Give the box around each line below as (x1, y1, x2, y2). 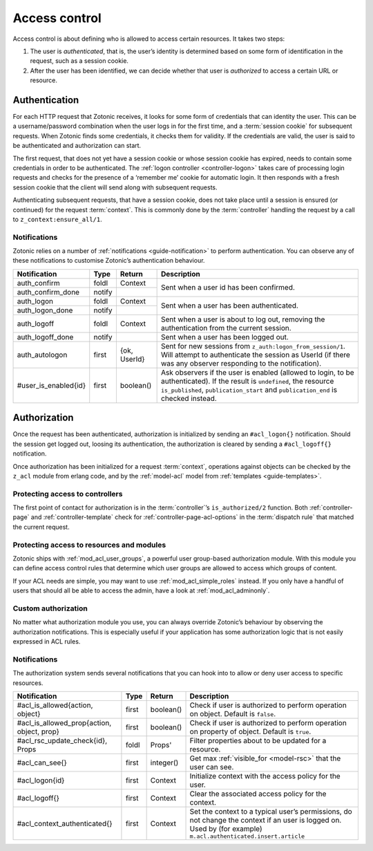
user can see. (189, 763, 234, 771)
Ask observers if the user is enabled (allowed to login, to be (161, 367, 355, 377)
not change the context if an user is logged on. (189, 816, 342, 825)
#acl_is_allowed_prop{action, (17, 718, 112, 727)
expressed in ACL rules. (12, 637, 81, 646)
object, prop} (17, 727, 60, 736)
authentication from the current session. (161, 323, 291, 333)
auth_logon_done (17, 305, 73, 315)
